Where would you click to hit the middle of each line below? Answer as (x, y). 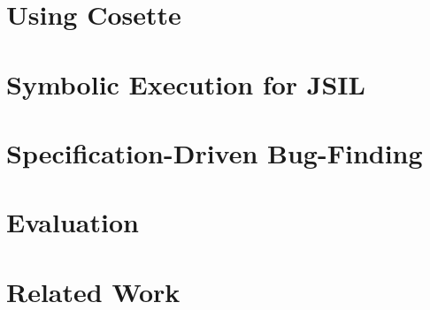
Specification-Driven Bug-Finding (215, 152)
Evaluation (73, 222)
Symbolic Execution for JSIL (186, 83)
